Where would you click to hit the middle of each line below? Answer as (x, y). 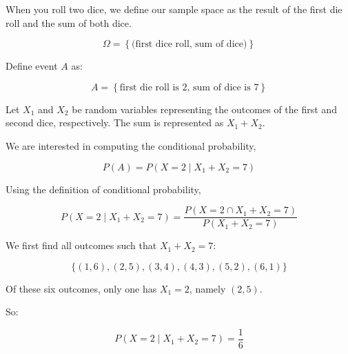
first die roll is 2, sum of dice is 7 (189, 87)
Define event (32, 66)
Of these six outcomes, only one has (81, 288)
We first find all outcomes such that (81, 245)
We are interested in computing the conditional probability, (131, 145)
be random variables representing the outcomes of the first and (204, 109)
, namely (207, 288)
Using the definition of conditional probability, (103, 189)
